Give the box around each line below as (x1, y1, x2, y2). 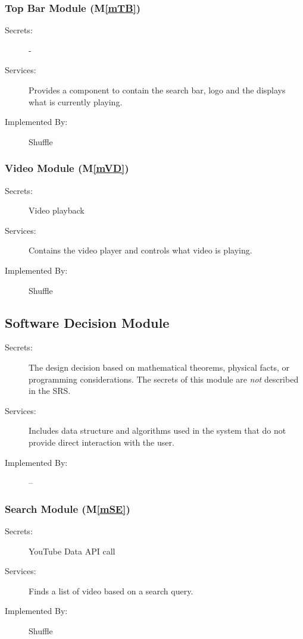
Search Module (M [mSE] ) (5, 501, 130, 516)
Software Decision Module (5, 313, 170, 331)
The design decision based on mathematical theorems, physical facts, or (29, 361, 290, 373)
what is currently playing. (29, 95, 123, 108)
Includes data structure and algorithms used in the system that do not (29, 424, 286, 437)
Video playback (29, 204, 85, 217)
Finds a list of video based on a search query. (29, 584, 193, 597)
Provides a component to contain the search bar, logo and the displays (29, 84, 286, 96)
